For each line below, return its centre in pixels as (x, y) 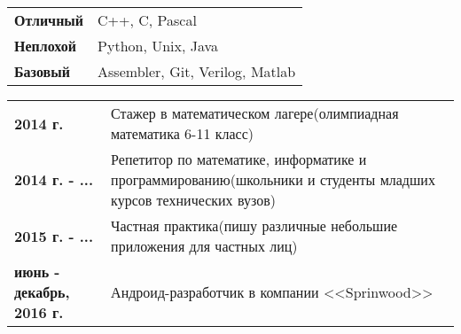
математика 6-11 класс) (183, 133)
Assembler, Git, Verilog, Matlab (197, 71)
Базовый (42, 71)
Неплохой (45, 46)
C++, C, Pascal (147, 20)
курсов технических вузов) (193, 200)
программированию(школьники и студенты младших (273, 179)
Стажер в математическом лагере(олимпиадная (255, 113)
